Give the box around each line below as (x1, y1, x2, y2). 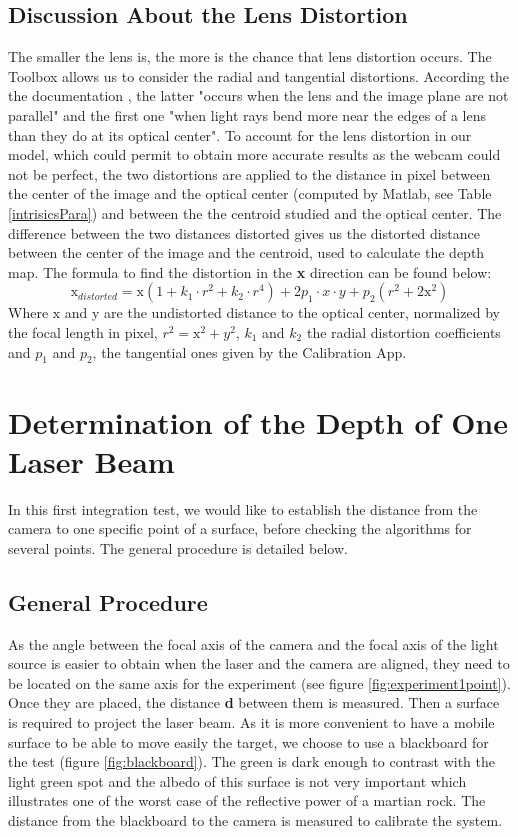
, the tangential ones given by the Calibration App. (92, 341, 407, 362)
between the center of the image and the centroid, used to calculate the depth (8, 242, 485, 263)
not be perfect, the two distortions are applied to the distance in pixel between (8, 163, 491, 184)
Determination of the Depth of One (8, 401, 508, 442)
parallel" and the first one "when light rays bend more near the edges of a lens (8, 104, 487, 125)
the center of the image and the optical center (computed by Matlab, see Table (8, 183, 492, 204)
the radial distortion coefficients (306, 321, 501, 342)
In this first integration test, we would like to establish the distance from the (8, 498, 478, 519)
